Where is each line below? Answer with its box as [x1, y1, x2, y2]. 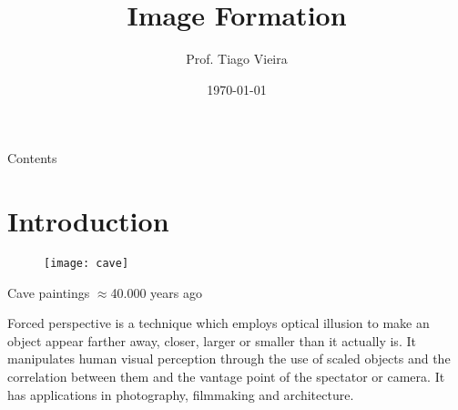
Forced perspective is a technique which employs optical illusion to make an [7, 313, 430, 333]
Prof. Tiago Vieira [186, 49, 288, 68]
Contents [7, 149, 57, 168]
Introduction [7, 202, 169, 240]
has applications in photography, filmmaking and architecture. [7, 384, 354, 404]
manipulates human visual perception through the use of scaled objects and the [7, 349, 451, 368]
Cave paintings [7, 282, 90, 302]
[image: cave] [44, 257, 129, 271]
